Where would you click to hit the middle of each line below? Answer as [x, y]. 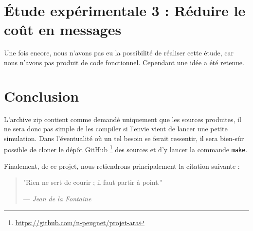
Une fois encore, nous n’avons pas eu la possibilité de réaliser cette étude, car [119, 53]
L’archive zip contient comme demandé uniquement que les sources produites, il [123, 119]
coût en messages [63, 29]
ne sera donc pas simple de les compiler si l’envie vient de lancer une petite [116, 129]
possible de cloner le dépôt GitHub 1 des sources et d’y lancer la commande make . [126, 149]
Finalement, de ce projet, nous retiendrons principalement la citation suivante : [122, 166]
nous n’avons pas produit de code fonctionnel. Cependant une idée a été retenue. [124, 62]
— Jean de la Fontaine [57, 198]
